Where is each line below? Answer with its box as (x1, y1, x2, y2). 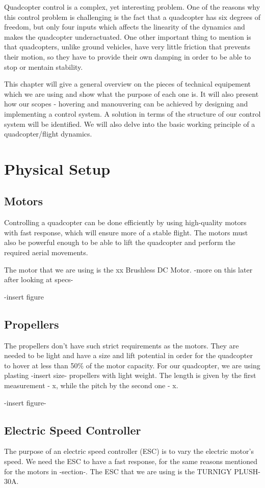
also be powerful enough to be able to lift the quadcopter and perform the (4, 237, 235, 248)
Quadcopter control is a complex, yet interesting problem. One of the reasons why (4, 2, 260, 12)
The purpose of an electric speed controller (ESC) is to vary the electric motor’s (4, 446, 254, 456)
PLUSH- (234, 466, 260, 476)
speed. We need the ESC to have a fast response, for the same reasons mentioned (4, 456, 258, 467)
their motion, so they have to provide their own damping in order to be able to (4, 51, 251, 62)
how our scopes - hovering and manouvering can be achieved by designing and (4, 98, 248, 109)
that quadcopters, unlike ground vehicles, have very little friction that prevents (4, 41, 251, 52)
